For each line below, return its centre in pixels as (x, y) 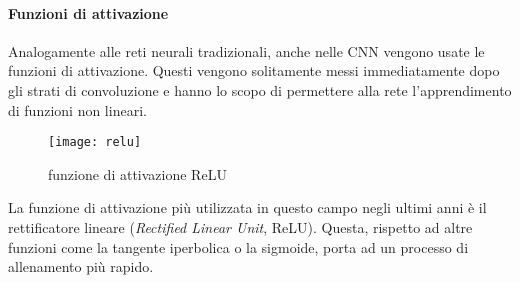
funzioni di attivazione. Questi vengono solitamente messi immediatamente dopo (254, 70)
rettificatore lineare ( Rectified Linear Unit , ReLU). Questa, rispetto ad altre (240, 227)
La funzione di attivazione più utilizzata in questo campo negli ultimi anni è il (247, 207)
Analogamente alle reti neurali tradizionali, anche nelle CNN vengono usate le (246, 50)
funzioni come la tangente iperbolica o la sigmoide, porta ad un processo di (238, 246)
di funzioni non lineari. (77, 109)
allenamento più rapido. (81, 266)
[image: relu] (95, 142)
